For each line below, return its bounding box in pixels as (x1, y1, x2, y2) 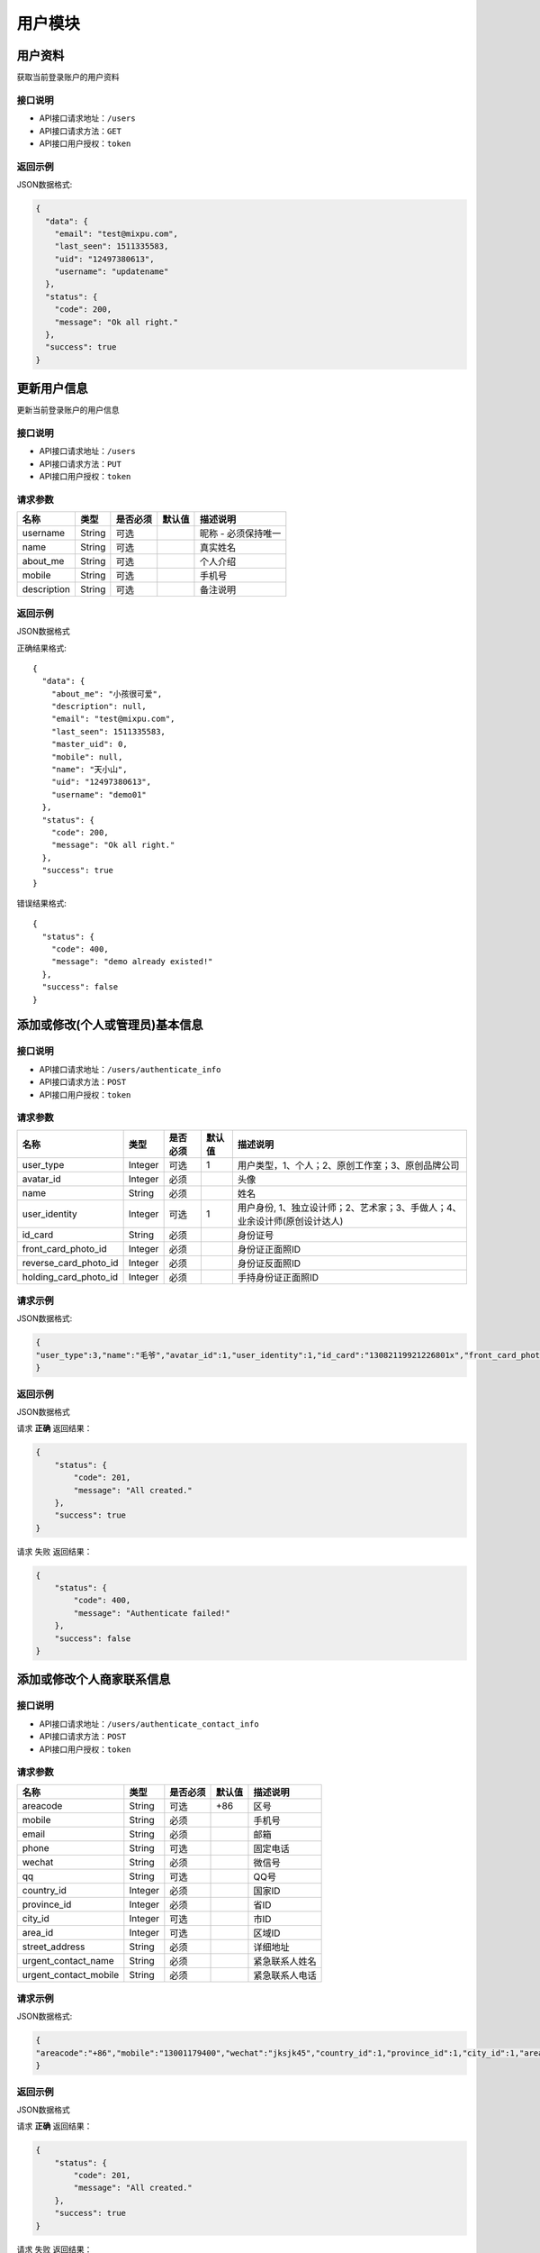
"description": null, (50, 701, 148, 712)
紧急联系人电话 (253, 1969, 317, 1982)
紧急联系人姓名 (253, 1955, 317, 1967)
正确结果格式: (16, 643, 67, 653)
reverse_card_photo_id (22, 1256, 119, 1269)
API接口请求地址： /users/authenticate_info (39, 1063, 221, 1074)
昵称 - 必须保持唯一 (199, 527, 282, 540)
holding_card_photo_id (22, 1271, 119, 1283)
